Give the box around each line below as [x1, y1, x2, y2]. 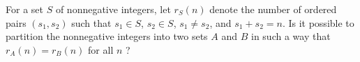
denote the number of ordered [209, 2, 337, 16]
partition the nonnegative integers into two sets [6, 29, 208, 43]
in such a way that [251, 29, 331, 43]
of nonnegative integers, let [55, 2, 171, 16]
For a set [6, 2, 43, 16]
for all [88, 42, 114, 56]
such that [71, 15, 112, 30]
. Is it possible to [282, 15, 354, 30]
